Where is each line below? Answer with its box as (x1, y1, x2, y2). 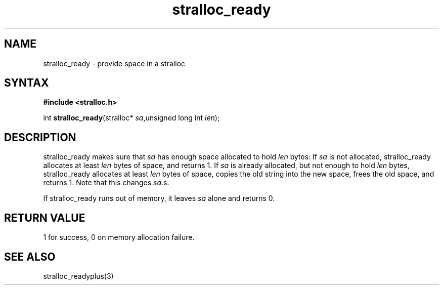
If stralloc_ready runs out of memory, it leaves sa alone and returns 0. (43, 194, 275, 203)
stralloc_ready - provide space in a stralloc (43, 59, 185, 68)
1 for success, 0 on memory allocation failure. (43, 233, 195, 242)
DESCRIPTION (4, 131, 76, 144)
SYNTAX (4, 76, 49, 90)
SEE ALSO (4, 250, 56, 263)
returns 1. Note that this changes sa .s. (43, 178, 169, 187)
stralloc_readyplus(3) (43, 271, 114, 280)
